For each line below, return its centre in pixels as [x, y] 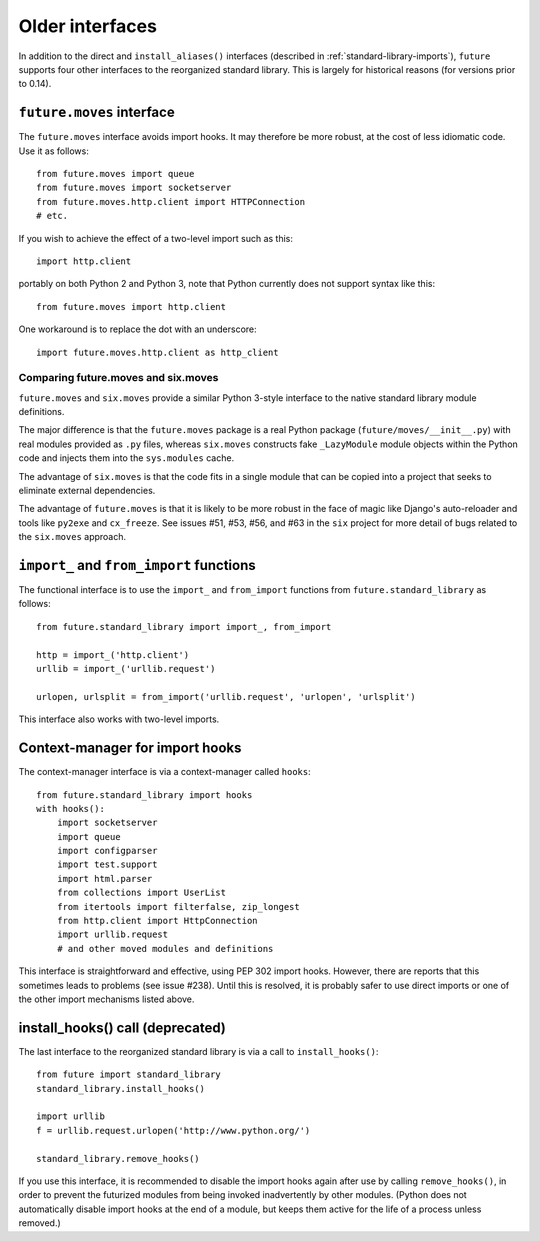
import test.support [107, 864]
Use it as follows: [53, 151]
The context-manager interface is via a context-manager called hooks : [164, 772]
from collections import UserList [141, 893]
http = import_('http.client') [113, 654]
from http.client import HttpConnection [157, 921]
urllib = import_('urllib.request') [126, 669]
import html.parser [104, 878]
